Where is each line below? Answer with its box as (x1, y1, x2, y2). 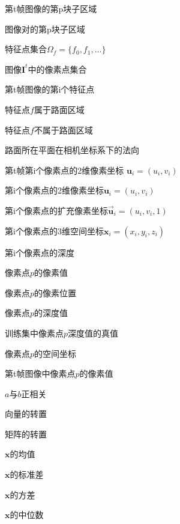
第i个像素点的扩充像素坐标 (5, 204, 108, 216)
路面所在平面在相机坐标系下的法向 (5, 144, 139, 156)
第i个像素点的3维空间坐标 (5, 224, 104, 237)
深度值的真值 (68, 326, 119, 339)
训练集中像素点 (5, 326, 64, 339)
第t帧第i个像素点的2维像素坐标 (5, 163, 124, 176)
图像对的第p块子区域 (5, 22, 85, 35)
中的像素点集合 (28, 62, 87, 75)
